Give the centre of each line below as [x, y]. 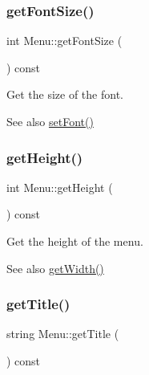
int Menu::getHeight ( [60, 187]
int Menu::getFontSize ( [64, 41]
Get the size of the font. [65, 94]
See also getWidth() [55, 268]
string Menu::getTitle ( [63, 334]
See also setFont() [50, 121]
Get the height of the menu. [75, 241]
